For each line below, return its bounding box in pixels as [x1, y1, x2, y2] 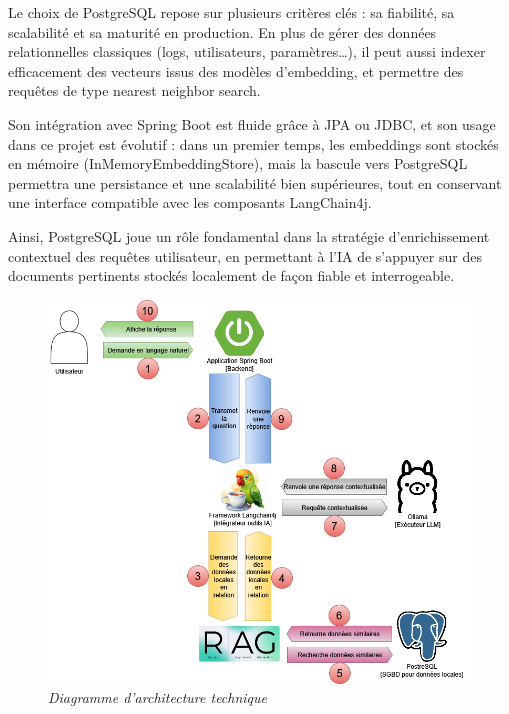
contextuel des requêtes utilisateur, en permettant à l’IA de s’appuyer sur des [8, 245, 482, 266]
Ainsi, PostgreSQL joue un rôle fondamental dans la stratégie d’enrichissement [8, 225, 490, 246]
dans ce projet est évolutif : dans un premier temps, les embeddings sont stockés [8, 133, 499, 154]
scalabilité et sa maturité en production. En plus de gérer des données [8, 21, 437, 42]
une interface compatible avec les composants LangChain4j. [8, 192, 372, 213]
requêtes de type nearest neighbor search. [8, 80, 261, 101]
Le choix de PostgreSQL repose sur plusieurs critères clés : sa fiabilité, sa [8, 2, 455, 22]
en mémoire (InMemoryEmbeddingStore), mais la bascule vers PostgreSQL [8, 153, 468, 174]
